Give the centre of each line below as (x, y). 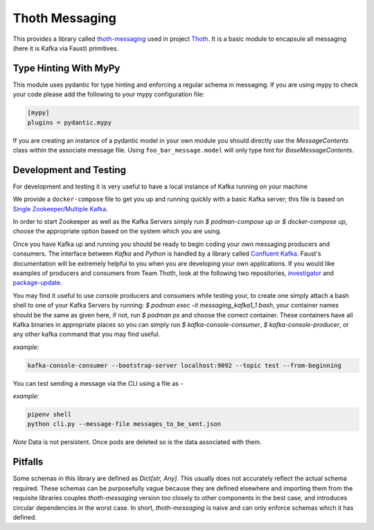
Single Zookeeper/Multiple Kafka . (61, 209)
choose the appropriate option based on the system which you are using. (117, 231)
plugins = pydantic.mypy (70, 122)
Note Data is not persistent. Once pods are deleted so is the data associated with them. (137, 442)
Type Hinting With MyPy (66, 68)
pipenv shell (50, 415)
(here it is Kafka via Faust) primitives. (66, 48)
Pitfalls (28, 462)
